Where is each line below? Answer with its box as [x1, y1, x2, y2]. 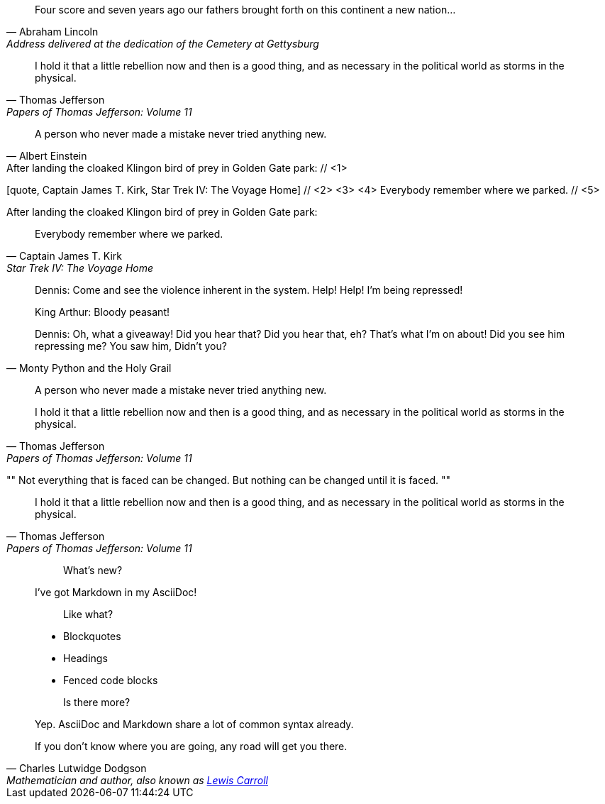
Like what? [63, 608, 113, 620]
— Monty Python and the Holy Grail [6, 362, 172, 374]
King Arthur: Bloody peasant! [35, 306, 170, 318]
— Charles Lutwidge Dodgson [6, 762, 147, 774]
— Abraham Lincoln [6, 26, 99, 38]
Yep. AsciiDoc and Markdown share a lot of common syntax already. [35, 718, 354, 730]
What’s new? [63, 564, 123, 576]
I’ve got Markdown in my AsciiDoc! [35, 586, 197, 598]
